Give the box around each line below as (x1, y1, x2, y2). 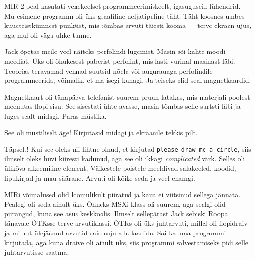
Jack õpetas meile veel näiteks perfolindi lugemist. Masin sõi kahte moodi (4, 46, 226, 56)
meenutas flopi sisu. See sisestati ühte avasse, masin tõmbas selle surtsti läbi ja (4, 101, 241, 111)
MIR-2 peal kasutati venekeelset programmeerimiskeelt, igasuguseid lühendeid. (4, 1, 241, 11)
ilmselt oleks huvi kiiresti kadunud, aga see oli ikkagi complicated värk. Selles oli (4, 153, 245, 163)
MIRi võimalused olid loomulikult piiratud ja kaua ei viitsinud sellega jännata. (4, 189, 241, 199)
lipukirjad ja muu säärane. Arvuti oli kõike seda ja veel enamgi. (4, 172, 195, 182)
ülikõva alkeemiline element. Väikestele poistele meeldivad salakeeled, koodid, (4, 163, 236, 173)
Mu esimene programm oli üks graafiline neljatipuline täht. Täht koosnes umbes (4, 10, 245, 21)
